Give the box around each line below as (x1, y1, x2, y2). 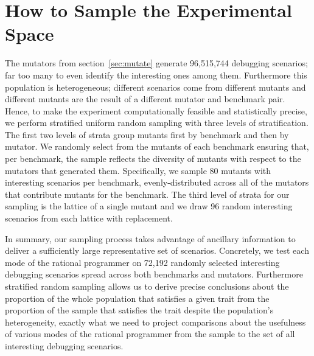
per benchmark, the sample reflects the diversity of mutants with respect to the (5, 152, 301, 165)
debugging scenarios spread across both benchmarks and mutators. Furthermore (5, 268, 303, 281)
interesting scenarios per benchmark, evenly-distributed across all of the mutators (5, 176, 309, 189)
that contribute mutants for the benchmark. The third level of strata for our (5, 187, 290, 200)
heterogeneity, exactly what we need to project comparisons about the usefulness (5, 315, 306, 328)
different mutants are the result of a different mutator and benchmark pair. (5, 92, 285, 105)
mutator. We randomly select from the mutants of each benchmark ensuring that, (5, 140, 309, 153)
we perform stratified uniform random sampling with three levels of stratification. (5, 116, 309, 129)
